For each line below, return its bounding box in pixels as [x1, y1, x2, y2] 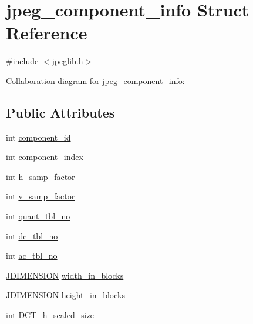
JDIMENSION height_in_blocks [6, 289, 125, 301]
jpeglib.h [52, 55, 83, 67]
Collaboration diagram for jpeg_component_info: [6, 74, 185, 86]
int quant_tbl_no [6, 210, 70, 222]
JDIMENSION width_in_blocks [6, 269, 124, 281]
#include [6, 55, 39, 67]
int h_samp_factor [6, 170, 75, 182]
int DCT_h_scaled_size [6, 309, 95, 321]
